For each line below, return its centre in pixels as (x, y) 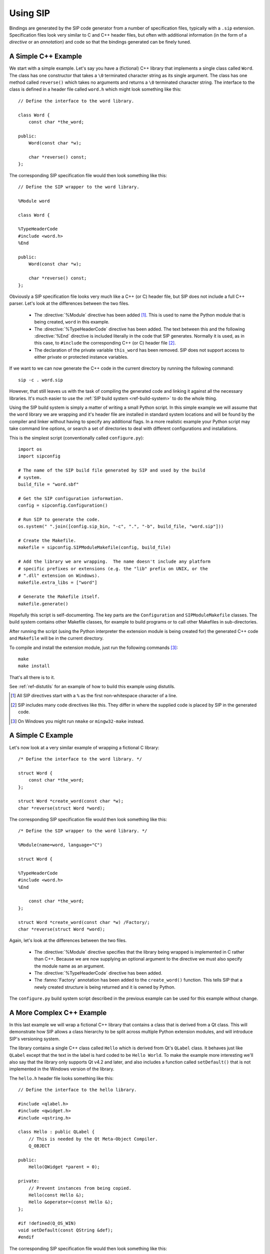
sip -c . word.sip (41, 380)
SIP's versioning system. (34, 1039)
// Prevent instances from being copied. (80, 1188)
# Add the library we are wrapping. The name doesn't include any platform (114, 562)
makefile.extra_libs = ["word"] (58, 583)
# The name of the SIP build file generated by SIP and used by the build (112, 471)
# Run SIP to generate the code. (59, 519)
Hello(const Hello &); (56, 1195)
